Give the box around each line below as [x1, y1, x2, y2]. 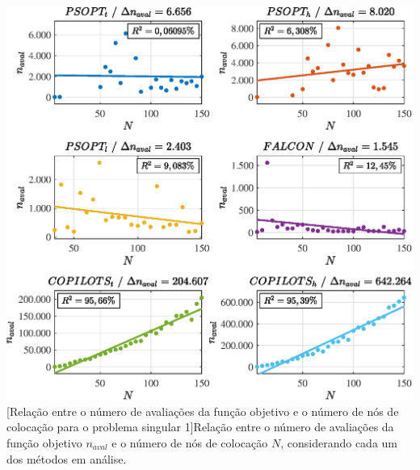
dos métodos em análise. [6, 450, 127, 467]
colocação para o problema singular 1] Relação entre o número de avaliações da [6, 418, 394, 435]
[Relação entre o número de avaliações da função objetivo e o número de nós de [6, 402, 399, 419]
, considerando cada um [280, 434, 397, 451]
